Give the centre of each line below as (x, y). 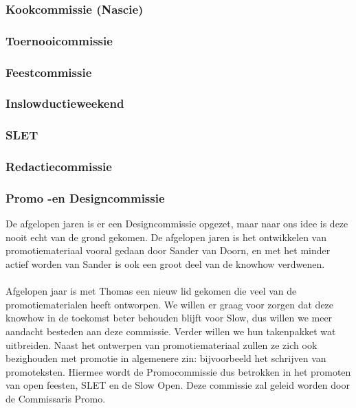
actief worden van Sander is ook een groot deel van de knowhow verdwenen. (165, 264)
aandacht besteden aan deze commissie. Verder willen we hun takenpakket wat (171, 331)
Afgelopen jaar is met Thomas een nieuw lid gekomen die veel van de (151, 291)
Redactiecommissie (59, 167)
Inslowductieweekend (65, 103)
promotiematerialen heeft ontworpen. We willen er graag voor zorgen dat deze (170, 304)
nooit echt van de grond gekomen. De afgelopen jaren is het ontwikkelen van (166, 237)
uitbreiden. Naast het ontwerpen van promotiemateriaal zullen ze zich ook (162, 344)
